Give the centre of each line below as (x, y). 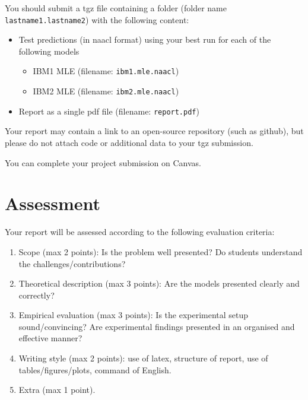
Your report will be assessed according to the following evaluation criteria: (140, 232)
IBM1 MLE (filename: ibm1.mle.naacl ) (106, 71)
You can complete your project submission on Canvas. (103, 162)
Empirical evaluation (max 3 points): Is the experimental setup (134, 315)
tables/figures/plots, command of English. (95, 369)
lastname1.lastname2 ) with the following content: (97, 19)
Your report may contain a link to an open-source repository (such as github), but (154, 131)
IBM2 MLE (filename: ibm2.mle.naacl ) (106, 91)
